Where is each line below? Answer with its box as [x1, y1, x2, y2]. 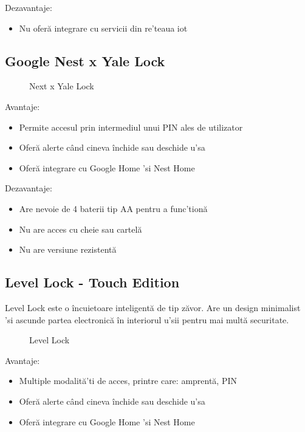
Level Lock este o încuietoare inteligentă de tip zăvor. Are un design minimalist [5, 301, 301, 314]
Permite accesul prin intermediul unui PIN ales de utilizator [19, 120, 243, 133]
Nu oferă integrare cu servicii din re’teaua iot [19, 21, 188, 34]
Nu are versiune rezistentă [19, 243, 117, 256]
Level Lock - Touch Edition [5, 273, 180, 292]
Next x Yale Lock [29, 80, 94, 92]
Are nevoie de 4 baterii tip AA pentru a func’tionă [19, 202, 208, 214]
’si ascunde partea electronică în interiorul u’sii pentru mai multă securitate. [5, 313, 289, 326]
